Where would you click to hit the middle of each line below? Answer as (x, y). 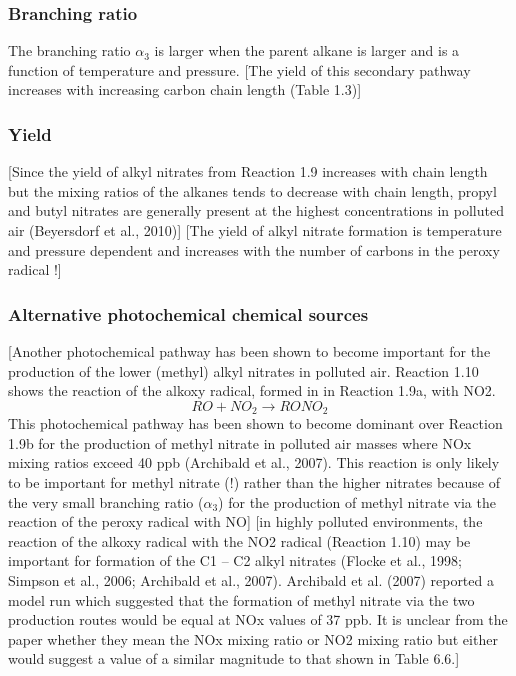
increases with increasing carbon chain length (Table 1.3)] (185, 89)
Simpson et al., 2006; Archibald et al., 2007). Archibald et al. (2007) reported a (251, 579)
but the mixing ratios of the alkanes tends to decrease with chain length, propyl (252, 190)
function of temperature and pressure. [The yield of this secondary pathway (239, 69)
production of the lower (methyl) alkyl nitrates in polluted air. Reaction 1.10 (243, 370)
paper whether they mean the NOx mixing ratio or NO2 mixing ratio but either (253, 638)
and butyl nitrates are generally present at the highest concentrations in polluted (256, 210)
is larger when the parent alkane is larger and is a (307, 50)
